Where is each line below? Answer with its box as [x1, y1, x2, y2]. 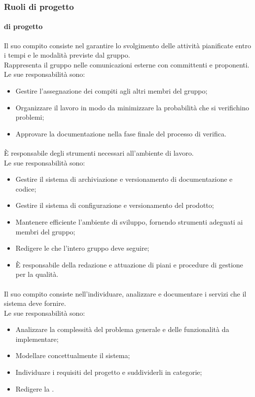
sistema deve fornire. [4, 298, 66, 308]
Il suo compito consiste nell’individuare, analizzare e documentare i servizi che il [4, 288, 247, 298]
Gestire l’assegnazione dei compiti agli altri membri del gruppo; [15, 86, 208, 96]
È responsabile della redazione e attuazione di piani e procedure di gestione [15, 259, 243, 269]
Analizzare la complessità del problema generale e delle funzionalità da [15, 324, 229, 334]
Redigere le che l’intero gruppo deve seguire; [15, 243, 149, 253]
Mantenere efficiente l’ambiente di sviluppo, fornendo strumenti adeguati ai [15, 216, 243, 227]
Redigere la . [15, 383, 54, 394]
